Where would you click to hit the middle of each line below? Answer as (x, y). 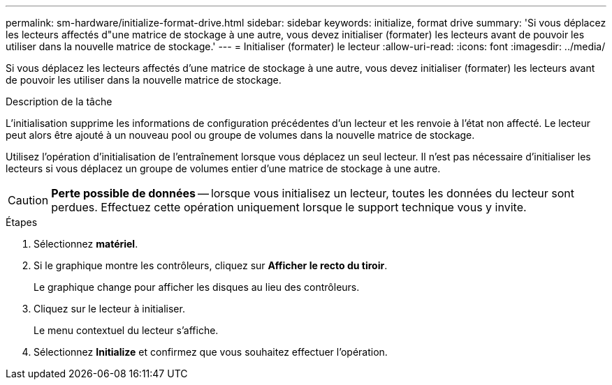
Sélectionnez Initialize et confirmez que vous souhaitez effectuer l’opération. (211, 352)
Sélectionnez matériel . (86, 244)
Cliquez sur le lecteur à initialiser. (109, 309)
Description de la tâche (59, 101)
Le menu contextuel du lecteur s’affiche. (126, 330)
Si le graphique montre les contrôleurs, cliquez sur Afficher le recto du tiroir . (211, 265)
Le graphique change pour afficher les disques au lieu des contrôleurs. (197, 287)
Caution (28, 200)
